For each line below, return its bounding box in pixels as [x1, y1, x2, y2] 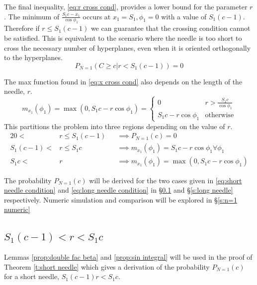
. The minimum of [4, 11, 60, 21]
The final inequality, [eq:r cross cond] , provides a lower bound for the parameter [4, 1, 248, 11]
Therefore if [4, 23, 40, 33]
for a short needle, [4, 271, 59, 282]
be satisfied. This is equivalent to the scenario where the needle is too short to [4, 32, 242, 43]
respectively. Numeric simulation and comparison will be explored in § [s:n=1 [4, 194, 237, 205]
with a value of [161, 11, 207, 21]
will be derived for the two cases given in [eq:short [89, 175, 242, 185]
